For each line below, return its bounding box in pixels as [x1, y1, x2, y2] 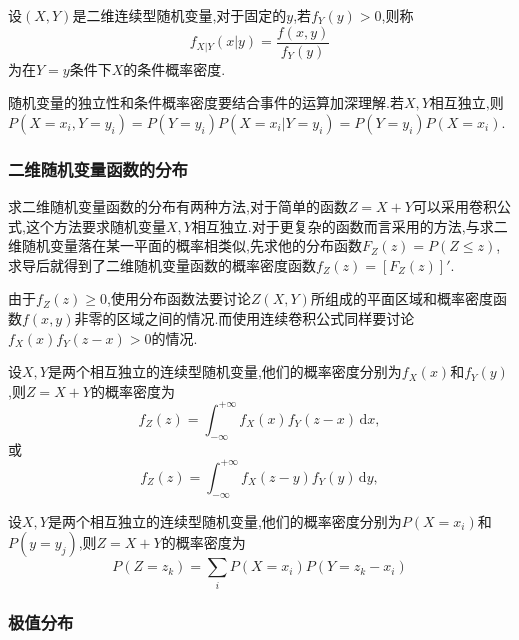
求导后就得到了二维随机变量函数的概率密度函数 [8, 254, 316, 275]
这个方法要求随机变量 [25, 215, 166, 236]
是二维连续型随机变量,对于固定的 [72, 5, 287, 25]
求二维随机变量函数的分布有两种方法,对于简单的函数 [8, 196, 348, 217]
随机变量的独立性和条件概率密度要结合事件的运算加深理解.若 [8, 92, 404, 113]
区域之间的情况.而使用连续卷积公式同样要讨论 [116, 308, 415, 329]
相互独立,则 [429, 92, 504, 113]
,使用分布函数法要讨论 [107, 288, 251, 309]
